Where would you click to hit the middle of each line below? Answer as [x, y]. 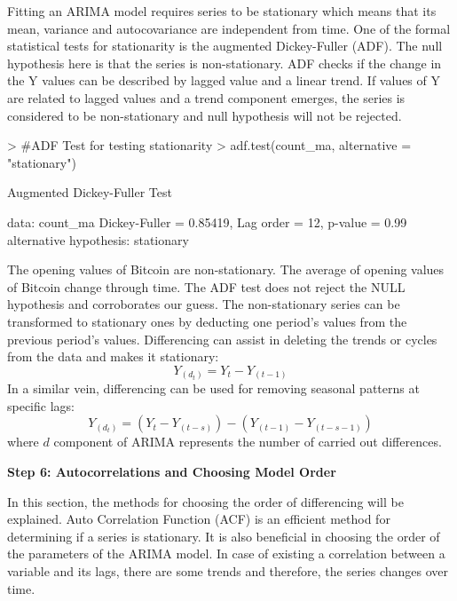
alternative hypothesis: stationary [98, 239]
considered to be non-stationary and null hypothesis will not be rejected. [205, 115]
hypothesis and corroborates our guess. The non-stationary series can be [204, 304]
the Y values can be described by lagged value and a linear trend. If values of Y [224, 80]
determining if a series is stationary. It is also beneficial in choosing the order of [224, 536]
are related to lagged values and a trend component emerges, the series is [206, 97]
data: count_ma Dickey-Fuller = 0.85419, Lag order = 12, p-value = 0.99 [207, 221]
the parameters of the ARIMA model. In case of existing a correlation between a [226, 554]
